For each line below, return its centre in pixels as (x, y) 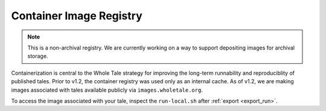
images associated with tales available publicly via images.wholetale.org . (107, 90)
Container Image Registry (77, 16)
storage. (38, 56)
